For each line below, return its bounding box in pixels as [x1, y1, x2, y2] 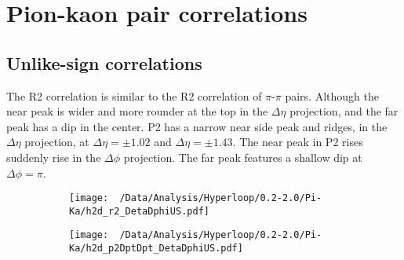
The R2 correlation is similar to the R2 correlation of [6, 87, 262, 104]
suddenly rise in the [6, 148, 101, 165]
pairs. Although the [285, 87, 379, 104]
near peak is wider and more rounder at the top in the [6, 103, 268, 119]
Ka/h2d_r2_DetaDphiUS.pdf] [69, 205, 209, 217]
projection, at [24, 134, 89, 150]
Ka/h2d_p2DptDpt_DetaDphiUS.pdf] [69, 243, 243, 255]
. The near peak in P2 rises [232, 134, 363, 150]
